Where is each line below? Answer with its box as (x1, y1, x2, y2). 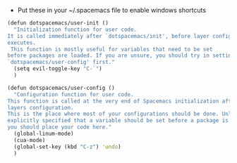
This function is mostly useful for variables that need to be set (10, 46, 213, 53)
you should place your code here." (7, 124, 112, 131)
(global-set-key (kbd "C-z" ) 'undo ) (13, 143, 121, 150)
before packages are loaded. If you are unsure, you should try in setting (7, 52, 235, 59)
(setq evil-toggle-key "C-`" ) (13, 65, 102, 72)
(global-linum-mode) (13, 130, 74, 137)
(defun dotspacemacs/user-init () (7, 20, 109, 27)
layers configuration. (7, 104, 74, 111)
